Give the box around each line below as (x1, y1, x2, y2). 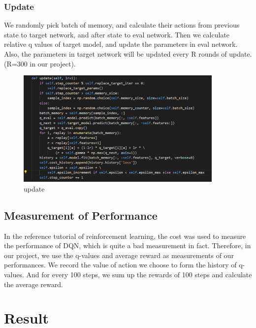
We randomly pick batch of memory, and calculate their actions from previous (4, 20, 240, 30)
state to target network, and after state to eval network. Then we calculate (4, 29, 229, 39)
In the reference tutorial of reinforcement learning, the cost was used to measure (4, 230, 246, 241)
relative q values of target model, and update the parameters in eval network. (4, 39, 238, 49)
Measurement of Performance (4, 207, 158, 223)
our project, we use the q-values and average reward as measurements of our (4, 250, 234, 260)
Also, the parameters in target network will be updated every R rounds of (4, 49, 227, 59)
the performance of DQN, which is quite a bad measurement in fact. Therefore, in (4, 240, 251, 251)
